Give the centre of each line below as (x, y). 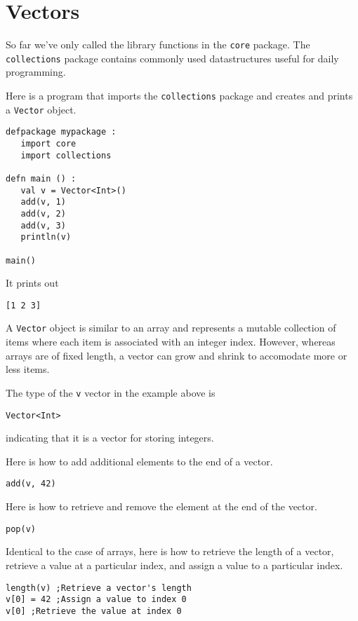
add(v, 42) (31, 484)
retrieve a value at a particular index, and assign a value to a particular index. (174, 565)
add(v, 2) (43, 213)
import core (48, 144)
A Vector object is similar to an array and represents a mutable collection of (171, 328)
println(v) (46, 237)
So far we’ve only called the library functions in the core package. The (158, 45)
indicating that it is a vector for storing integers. (110, 438)
